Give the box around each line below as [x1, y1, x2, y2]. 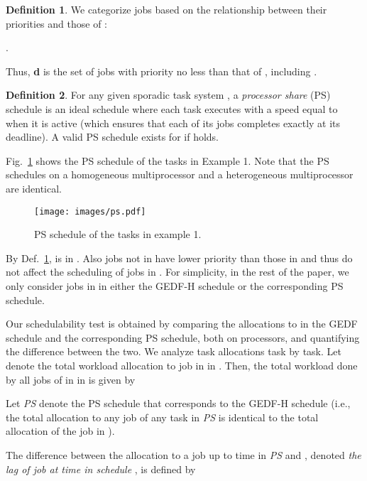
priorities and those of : [6, 16, 107, 31]
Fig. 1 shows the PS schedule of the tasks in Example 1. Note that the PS [6, 153, 329, 168]
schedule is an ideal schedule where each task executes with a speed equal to [6, 101, 338, 116]
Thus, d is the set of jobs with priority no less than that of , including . [6, 63, 317, 78]
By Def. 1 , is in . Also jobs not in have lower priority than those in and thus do [6, 250, 353, 265]
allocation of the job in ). [6, 423, 115, 438]
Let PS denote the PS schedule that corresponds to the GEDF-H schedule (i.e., [6, 396, 351, 411]
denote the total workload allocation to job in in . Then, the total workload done [6, 357, 358, 372]
